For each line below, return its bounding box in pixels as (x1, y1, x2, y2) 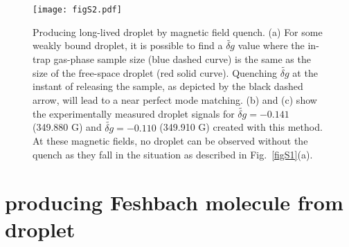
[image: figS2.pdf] (33, 5, 122, 15)
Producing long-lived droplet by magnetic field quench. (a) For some (33, 24, 323, 39)
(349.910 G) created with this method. (159, 120, 323, 134)
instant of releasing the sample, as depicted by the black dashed (33, 79, 303, 93)
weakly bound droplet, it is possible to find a (33, 38, 223, 53)
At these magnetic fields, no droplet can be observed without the (33, 134, 308, 148)
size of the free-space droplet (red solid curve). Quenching (33, 65, 278, 80)
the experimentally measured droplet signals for (33, 106, 235, 120)
